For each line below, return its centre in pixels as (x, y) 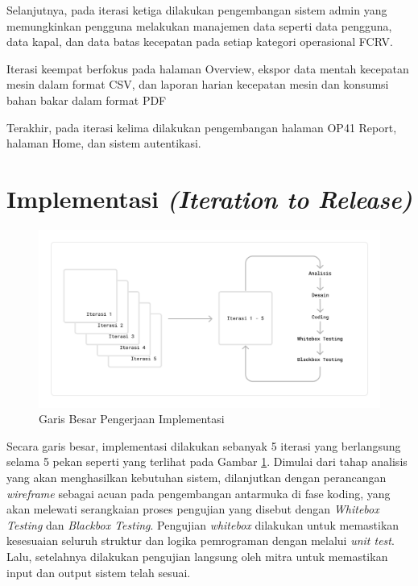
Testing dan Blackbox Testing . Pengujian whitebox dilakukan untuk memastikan (203, 524)
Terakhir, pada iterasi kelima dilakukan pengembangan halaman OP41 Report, (202, 127)
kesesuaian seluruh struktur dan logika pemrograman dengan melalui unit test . (201, 540)
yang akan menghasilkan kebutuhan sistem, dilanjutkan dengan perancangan (197, 477)
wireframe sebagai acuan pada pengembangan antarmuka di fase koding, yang (199, 493)
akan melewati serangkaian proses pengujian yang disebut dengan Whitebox (193, 509)
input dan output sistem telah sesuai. (99, 572)
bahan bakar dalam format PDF (87, 100)
